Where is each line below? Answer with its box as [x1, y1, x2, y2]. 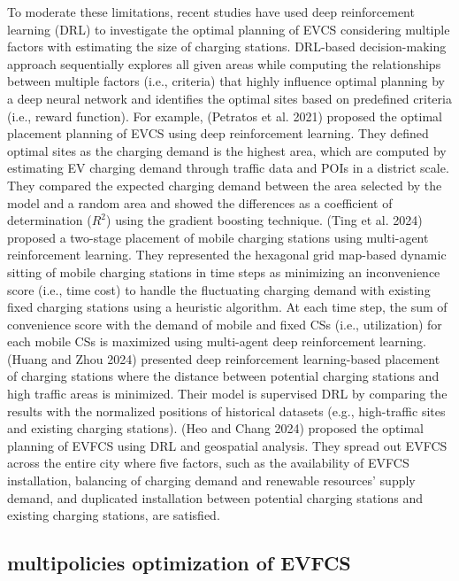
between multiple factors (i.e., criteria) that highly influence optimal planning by [7, 72, 445, 90]
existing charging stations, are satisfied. [7, 506, 220, 524]
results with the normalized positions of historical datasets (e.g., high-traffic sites [7, 401, 446, 420]
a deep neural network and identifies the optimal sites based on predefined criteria [7, 89, 452, 107]
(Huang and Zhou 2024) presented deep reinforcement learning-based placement [7, 349, 440, 368]
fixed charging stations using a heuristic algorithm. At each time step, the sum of [7, 298, 448, 316]
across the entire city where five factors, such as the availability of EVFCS [7, 453, 409, 472]
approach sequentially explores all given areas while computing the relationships [7, 54, 441, 73]
